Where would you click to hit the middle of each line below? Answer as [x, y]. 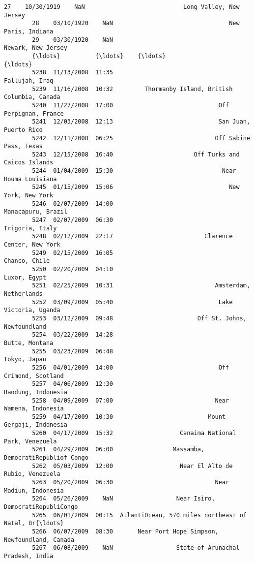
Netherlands [23, 294]
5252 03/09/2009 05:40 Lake [132, 302]
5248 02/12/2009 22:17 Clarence [132, 236]
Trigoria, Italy [30, 228]
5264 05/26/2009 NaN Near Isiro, [124, 499]
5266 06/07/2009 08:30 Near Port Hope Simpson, [125, 532]
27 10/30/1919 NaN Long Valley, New [122, 7]
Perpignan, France [34, 113]
